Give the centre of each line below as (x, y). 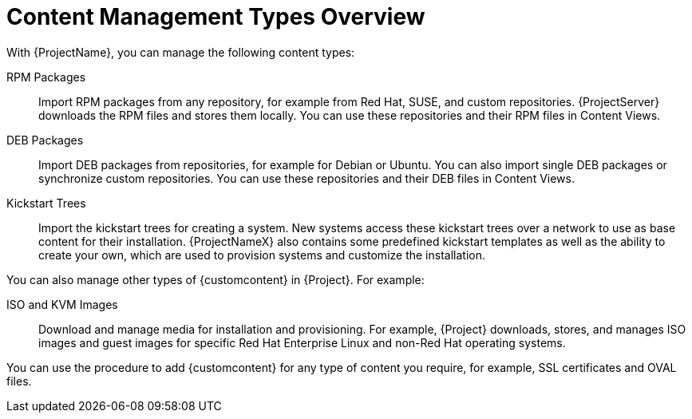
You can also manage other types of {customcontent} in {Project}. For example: (216, 279)
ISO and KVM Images (62, 304)
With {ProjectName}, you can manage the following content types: (181, 52)
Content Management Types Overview (216, 17)
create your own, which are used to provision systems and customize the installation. (262, 255)
